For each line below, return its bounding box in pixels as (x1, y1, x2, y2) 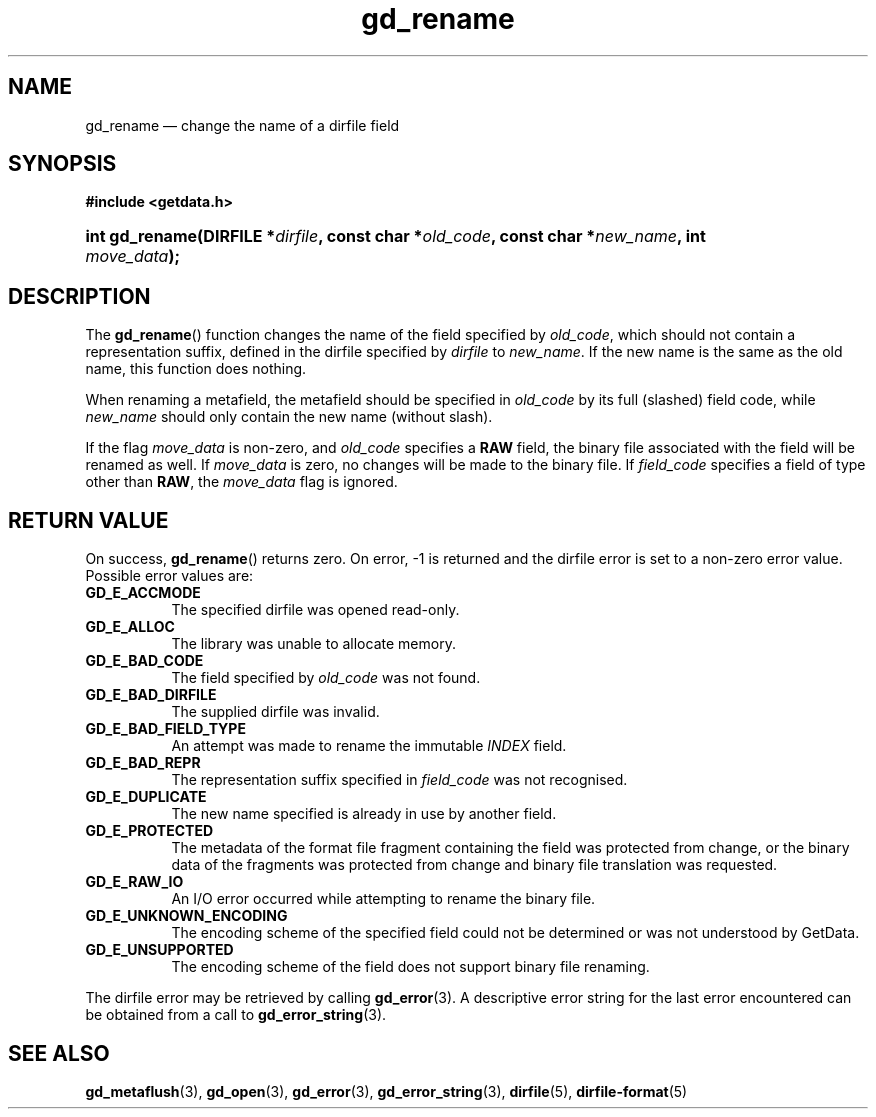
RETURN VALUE (8, 507, 169, 533)
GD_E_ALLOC (85, 618, 175, 636)
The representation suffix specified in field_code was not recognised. (171, 771, 628, 789)
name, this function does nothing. (85, 360, 307, 378)
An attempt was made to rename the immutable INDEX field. (171, 737, 567, 755)
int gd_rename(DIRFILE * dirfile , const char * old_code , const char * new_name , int (85, 226, 706, 247)
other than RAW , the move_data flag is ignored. (85, 473, 398, 491)
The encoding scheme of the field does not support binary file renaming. (171, 958, 650, 976)
